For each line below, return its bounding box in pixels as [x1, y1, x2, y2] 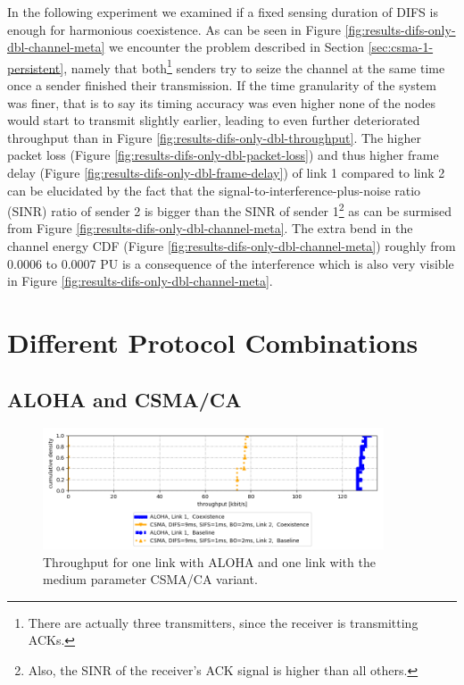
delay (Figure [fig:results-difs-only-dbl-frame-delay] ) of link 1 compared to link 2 [7, 163, 445, 181]
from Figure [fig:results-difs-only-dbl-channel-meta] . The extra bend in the [7, 219, 413, 238]
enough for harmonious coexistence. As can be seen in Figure [7, 20, 341, 38]
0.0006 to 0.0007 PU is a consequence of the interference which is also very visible [7, 254, 454, 272]
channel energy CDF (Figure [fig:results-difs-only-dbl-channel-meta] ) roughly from [7, 237, 456, 255]
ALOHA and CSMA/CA [7, 385, 242, 413]
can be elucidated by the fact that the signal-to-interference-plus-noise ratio [7, 180, 421, 199]
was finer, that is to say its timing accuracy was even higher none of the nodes [7, 93, 436, 112]
